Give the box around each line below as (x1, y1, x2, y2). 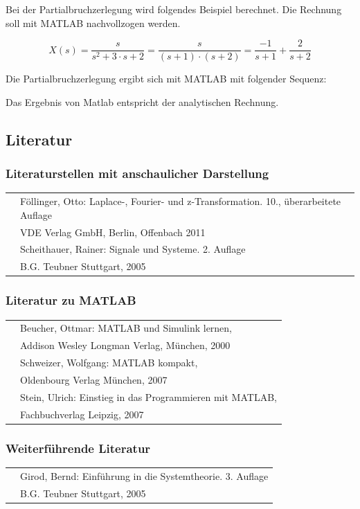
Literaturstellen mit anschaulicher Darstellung (6, 165, 269, 182)
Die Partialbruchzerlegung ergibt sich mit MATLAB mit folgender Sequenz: (6, 71, 327, 86)
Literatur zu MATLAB (6, 292, 136, 309)
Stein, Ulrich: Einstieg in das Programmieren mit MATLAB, (20, 389, 277, 404)
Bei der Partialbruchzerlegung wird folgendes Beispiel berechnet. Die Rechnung (6, 2, 342, 16)
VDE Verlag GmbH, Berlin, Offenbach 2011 (20, 224, 206, 239)
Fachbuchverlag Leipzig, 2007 (20, 407, 144, 421)
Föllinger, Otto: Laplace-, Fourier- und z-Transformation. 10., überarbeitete (20, 194, 341, 208)
